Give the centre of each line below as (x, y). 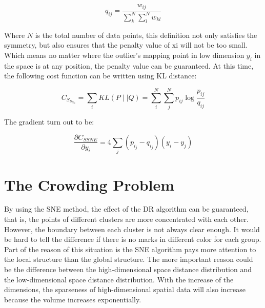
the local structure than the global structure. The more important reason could (129, 259)
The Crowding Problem (89, 184)
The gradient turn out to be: (49, 121)
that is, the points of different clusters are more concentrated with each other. (126, 219)
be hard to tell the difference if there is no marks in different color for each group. (133, 239)
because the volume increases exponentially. (73, 299)
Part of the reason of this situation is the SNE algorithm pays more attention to (130, 249)
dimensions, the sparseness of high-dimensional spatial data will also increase (125, 289)
